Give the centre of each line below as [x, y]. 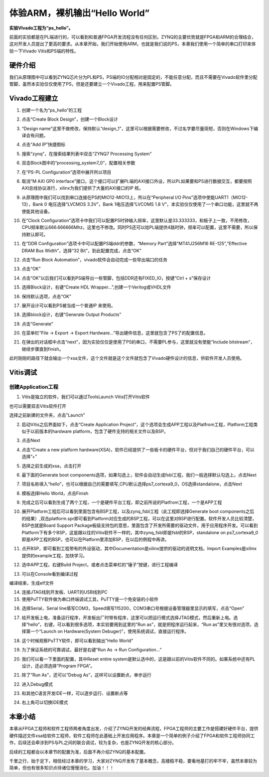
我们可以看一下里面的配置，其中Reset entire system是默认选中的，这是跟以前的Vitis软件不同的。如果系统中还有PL [138, 659]
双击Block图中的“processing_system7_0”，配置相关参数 [78, 163]
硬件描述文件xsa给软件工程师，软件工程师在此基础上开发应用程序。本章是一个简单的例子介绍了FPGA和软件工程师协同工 [132, 736]
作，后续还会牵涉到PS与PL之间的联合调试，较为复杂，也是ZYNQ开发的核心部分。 [93, 743]
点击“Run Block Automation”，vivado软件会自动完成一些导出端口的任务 [95, 260]
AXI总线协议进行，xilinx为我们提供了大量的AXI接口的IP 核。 [83, 188]
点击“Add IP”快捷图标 [44, 145]
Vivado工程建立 [34, 98]
